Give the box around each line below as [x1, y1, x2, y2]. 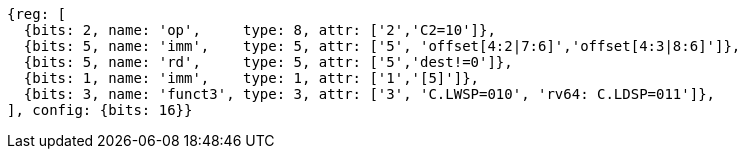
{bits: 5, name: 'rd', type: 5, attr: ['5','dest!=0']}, [23, 54, 513, 70]
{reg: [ [7, 6, 67, 22]
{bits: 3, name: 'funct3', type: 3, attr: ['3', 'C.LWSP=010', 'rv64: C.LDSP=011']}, [23, 86, 716, 102]
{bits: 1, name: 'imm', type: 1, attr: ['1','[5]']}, [23, 70, 480, 86]
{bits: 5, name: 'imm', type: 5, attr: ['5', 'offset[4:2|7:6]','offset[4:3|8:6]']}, [23, 38, 741, 54]
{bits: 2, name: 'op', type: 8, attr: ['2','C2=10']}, [23, 22, 496, 38]
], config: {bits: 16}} [7, 102, 193, 118]
